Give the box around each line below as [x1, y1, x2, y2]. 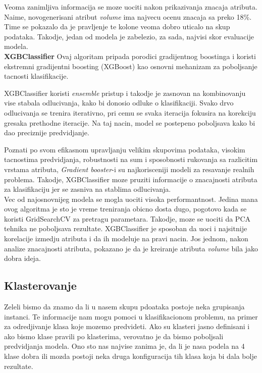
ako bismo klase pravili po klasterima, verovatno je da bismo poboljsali [4, 331, 224, 341]
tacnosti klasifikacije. [4, 71, 69, 81]
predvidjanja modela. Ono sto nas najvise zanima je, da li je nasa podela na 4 [4, 341, 245, 351]
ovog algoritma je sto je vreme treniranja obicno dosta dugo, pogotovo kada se [4, 203, 247, 214]
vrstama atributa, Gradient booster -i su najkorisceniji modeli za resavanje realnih [4, 164, 254, 174]
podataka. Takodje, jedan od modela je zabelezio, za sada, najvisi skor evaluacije [4, 31, 254, 41]
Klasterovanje [4, 278, 77, 293]
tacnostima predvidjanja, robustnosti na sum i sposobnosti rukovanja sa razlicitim [4, 154, 258, 165]
